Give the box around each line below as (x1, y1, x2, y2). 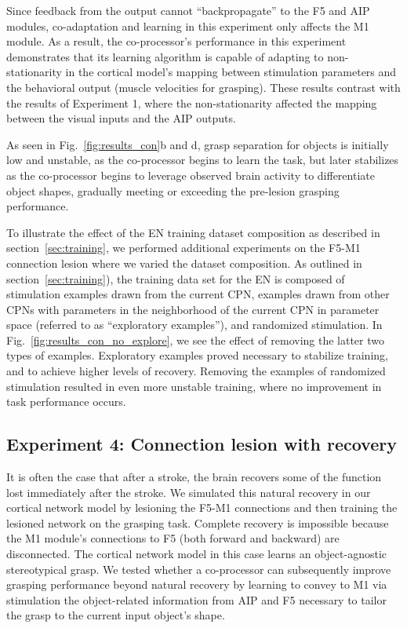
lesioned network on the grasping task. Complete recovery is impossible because (6, 514, 389, 531)
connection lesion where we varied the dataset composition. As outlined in (6, 254, 362, 271)
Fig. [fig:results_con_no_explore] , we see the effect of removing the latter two (6, 331, 384, 348)
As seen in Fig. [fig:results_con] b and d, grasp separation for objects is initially (6, 136, 389, 152)
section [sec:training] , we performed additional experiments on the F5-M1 (6, 239, 361, 256)
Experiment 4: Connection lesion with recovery (6, 432, 397, 456)
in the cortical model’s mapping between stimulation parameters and (65, 64, 397, 80)
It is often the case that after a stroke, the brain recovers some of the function (6, 469, 382, 485)
